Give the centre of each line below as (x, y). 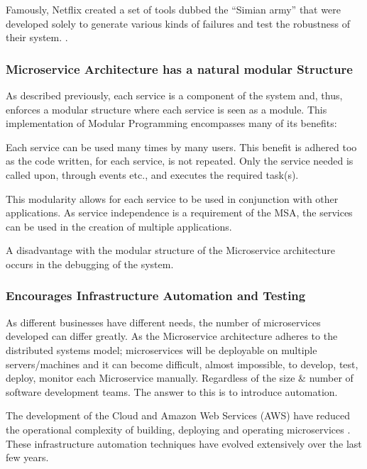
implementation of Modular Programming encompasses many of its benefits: (171, 123)
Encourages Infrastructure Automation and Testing (156, 296)
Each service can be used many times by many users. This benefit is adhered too (181, 147)
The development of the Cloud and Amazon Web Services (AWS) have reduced (178, 415)
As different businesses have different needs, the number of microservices (163, 322)
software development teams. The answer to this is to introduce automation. (172, 391)
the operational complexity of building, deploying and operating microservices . (178, 429)
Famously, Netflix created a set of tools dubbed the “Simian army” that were (173, 9)
